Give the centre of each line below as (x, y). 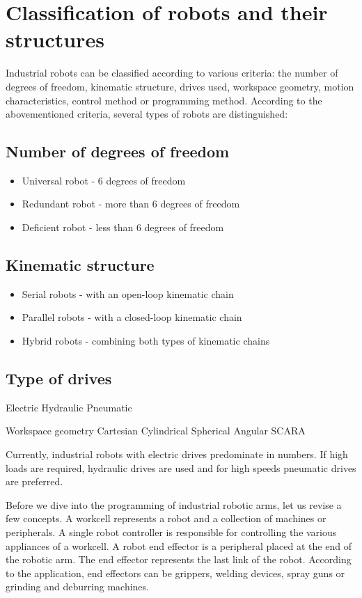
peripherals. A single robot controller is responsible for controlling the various (171, 532)
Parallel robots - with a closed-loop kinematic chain (132, 317)
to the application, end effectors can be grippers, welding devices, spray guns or (175, 573)
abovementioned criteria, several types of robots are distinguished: (147, 114)
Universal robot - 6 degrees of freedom (104, 180)
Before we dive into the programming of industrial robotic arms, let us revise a (174, 504)
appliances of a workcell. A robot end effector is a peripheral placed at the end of (179, 545)
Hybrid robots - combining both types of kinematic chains (146, 341)
